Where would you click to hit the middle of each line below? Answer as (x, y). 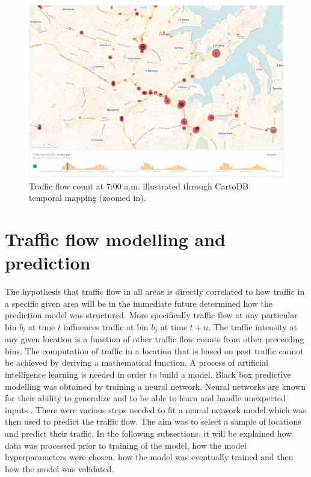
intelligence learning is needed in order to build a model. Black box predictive (148, 374)
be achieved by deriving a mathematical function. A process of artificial (137, 362)
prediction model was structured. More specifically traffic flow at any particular (151, 315)
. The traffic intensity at (253, 326)
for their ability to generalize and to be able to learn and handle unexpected (145, 398)
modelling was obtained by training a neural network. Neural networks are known (155, 386)
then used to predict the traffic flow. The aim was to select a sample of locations (153, 421)
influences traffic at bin (106, 326)
